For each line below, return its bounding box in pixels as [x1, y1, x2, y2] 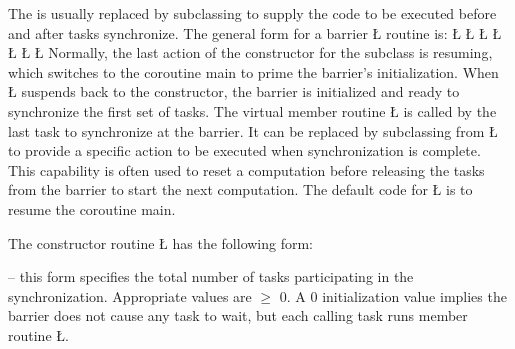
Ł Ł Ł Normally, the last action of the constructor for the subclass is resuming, [8, 42, 493, 63]
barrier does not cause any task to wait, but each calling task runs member [8, 305, 468, 326]
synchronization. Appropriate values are [8, 285, 252, 306]
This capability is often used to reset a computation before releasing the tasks [8, 159, 485, 180]
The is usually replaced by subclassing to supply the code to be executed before [8, 3, 497, 23]
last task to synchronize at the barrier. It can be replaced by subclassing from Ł [8, 120, 498, 141]
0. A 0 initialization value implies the [279, 285, 507, 306]
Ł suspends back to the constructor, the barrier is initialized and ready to [8, 81, 460, 102]
